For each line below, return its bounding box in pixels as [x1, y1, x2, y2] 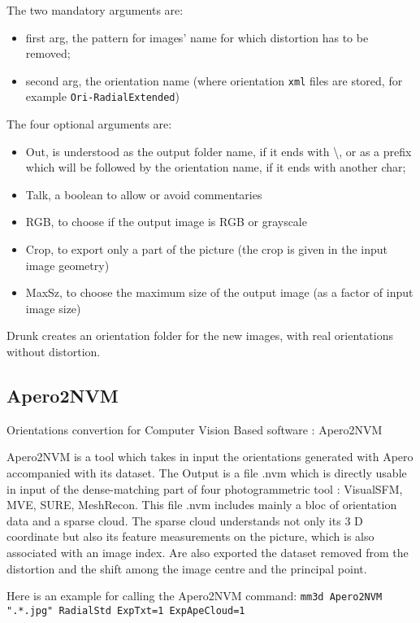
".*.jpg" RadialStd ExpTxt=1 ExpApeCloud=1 [6, 604, 245, 616]
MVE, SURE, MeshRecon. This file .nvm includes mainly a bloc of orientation [6, 496, 397, 513]
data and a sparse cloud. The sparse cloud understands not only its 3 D [6, 512, 363, 529]
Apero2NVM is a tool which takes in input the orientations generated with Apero [6, 448, 414, 465]
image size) [25, 299, 81, 316]
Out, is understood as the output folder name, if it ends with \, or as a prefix [25, 142, 412, 159]
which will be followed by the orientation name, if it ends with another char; [25, 159, 406, 176]
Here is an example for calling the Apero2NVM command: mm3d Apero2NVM [6, 587, 383, 604]
